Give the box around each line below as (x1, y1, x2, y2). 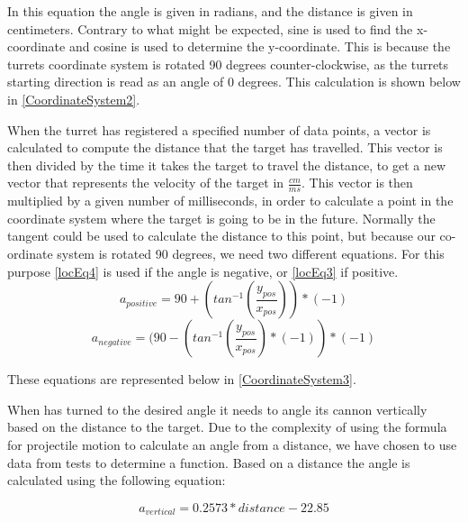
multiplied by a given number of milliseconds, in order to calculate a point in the (7, 191, 454, 210)
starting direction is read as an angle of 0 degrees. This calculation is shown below (7, 72, 461, 91)
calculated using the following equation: (7, 471, 226, 490)
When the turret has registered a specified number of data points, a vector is (7, 120, 431, 139)
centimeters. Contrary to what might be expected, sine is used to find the (7, 19, 413, 38)
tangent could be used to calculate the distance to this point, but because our (7, 226, 436, 245)
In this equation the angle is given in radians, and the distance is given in (7, 2, 413, 20)
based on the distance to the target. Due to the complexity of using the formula (7, 417, 447, 436)
